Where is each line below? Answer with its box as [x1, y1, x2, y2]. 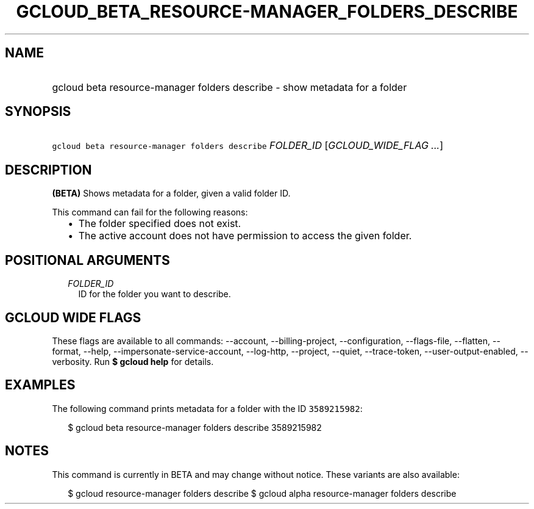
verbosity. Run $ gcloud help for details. [52, 356, 214, 367]
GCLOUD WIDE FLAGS [5, 309, 141, 325]
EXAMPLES [5, 377, 76, 393]
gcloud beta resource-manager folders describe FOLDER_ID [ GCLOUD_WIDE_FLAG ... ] [52, 139, 443, 152]
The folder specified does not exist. [78, 217, 241, 230]
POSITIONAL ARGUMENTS [5, 252, 170, 268]
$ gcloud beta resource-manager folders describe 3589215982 [68, 422, 322, 433]
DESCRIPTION [5, 162, 92, 178]
